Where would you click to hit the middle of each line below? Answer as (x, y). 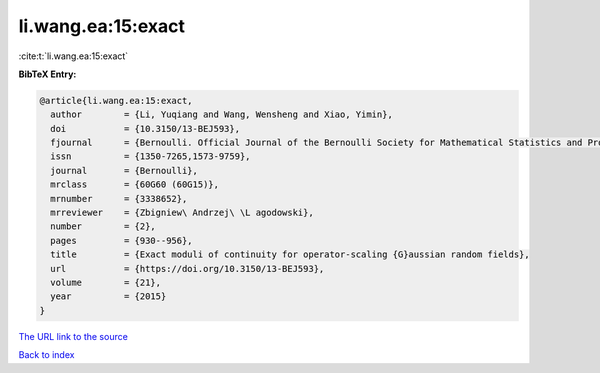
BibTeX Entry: (47, 74)
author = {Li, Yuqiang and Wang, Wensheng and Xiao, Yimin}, (222, 114)
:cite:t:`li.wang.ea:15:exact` (73, 56)
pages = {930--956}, (122, 240)
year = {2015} (108, 296)
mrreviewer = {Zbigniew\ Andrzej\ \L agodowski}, (182, 213)
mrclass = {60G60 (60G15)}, (135, 184)
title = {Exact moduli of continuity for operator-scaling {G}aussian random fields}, (290, 254)
